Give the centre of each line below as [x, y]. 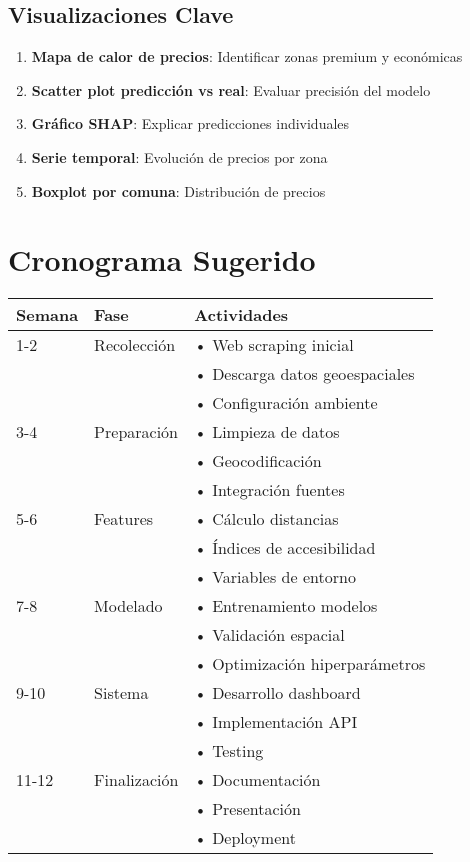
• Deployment [245, 838]
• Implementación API [276, 722]
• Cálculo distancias [266, 519]
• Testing [229, 751]
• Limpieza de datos [267, 432]
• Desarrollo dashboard [277, 693]
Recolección [135, 345]
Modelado [128, 606]
